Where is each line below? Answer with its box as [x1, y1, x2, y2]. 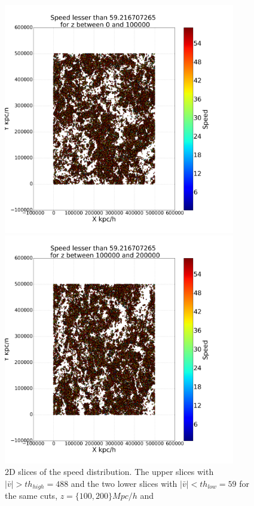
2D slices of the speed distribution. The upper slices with [5, 465, 214, 478]
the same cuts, [5, 489, 58, 502]
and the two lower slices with [71, 477, 178, 489]
